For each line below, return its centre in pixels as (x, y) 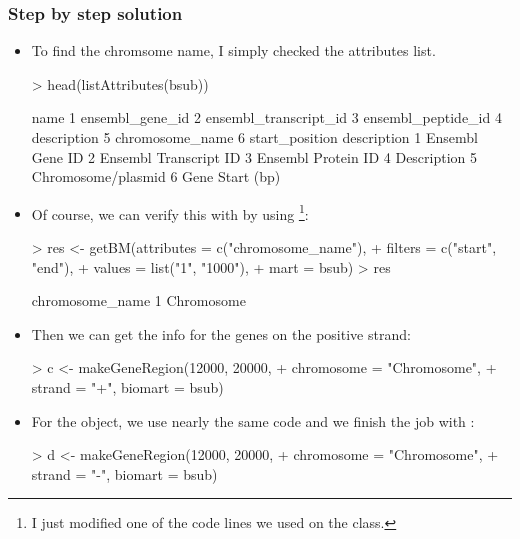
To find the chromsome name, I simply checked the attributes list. (233, 50)
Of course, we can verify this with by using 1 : (170, 212)
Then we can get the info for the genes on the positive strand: (221, 333)
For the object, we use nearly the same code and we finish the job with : (253, 420)
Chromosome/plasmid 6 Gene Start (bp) (156, 176)
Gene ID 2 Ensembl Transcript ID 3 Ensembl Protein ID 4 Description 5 (254, 156)
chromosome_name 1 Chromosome (138, 300)
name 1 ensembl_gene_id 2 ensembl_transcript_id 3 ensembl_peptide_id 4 (266, 117)
